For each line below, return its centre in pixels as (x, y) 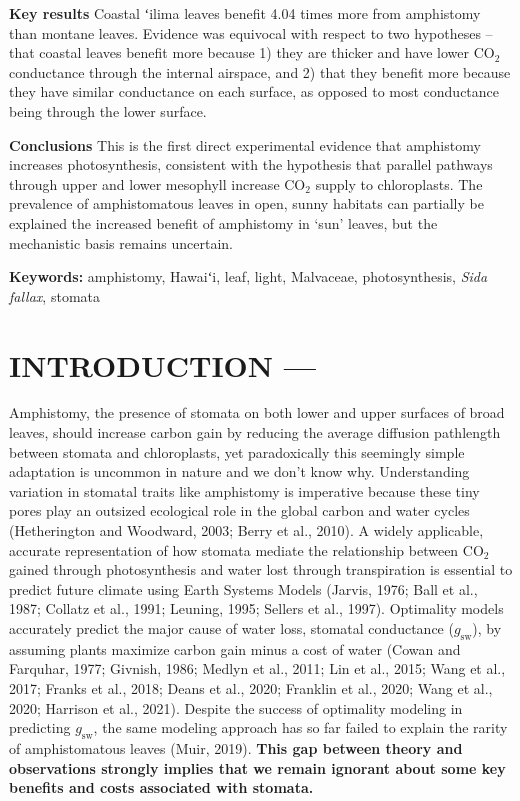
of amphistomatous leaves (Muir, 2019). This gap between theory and (236, 747)
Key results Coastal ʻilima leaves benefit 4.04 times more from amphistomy (245, 13)
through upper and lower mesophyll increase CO (157, 183)
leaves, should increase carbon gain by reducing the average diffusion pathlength (255, 432)
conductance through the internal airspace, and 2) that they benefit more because (260, 71)
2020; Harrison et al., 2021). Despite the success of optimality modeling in (236, 707)
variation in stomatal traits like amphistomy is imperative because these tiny (244, 490)
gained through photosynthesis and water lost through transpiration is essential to (261, 569)
